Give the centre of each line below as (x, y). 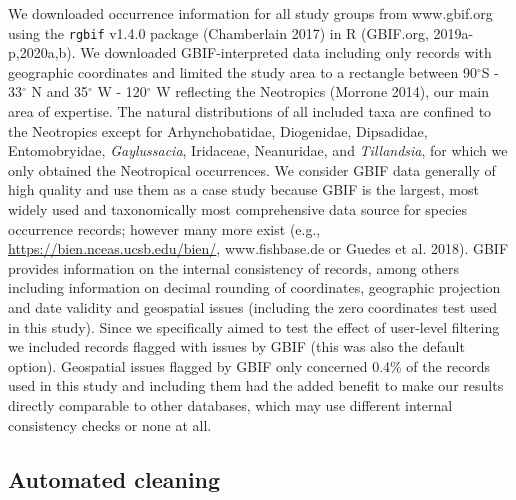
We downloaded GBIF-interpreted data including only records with (286, 52)
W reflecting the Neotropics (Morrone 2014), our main (323, 91)
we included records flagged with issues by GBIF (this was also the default (236, 346)
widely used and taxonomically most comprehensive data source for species (238, 209)
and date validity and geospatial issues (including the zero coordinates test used (253, 306)
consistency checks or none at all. (110, 424)
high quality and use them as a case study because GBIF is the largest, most (243, 189)
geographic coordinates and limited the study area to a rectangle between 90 (242, 71)
